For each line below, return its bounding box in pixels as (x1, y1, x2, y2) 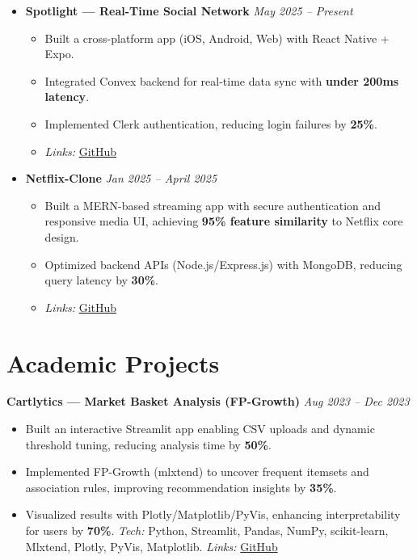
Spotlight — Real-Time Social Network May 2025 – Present (25, 2, 353, 19)
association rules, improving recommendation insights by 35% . (25, 478, 337, 495)
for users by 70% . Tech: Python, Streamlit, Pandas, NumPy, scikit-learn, (25, 522, 389, 538)
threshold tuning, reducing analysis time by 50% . (25, 436, 272, 453)
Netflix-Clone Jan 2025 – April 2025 (25, 170, 217, 187)
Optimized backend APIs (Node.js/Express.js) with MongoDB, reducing (44, 255, 402, 272)
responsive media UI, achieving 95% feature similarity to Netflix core (44, 213, 403, 229)
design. (44, 228, 79, 245)
